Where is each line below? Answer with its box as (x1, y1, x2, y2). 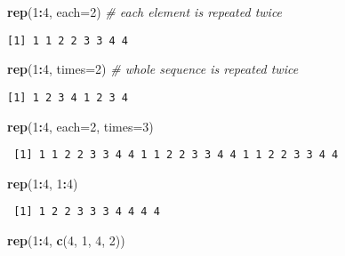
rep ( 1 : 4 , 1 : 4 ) (7, 173, 78, 192)
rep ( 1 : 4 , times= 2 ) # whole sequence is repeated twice (7, 60, 299, 78)
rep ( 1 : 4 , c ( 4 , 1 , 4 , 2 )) (7, 231, 125, 249)
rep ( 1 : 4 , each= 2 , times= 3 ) (7, 116, 154, 135)
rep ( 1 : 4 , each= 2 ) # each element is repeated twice (7, 3, 283, 20)
